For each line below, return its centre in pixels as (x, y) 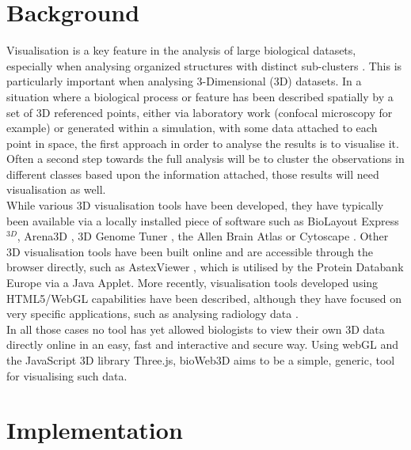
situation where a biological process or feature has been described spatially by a (200, 96)
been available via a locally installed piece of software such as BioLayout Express (203, 220)
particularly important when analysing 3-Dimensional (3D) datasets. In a (184, 81)
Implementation (95, 430)
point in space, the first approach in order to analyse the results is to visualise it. (203, 143)
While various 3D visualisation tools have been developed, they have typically (195, 205)
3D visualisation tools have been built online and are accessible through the (190, 251)
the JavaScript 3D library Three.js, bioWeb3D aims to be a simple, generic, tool (201, 360)
